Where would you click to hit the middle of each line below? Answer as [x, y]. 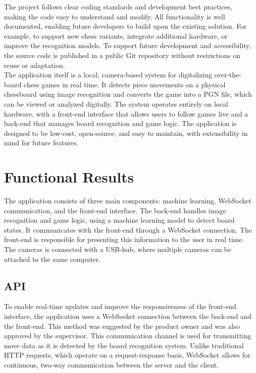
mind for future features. [41, 143]
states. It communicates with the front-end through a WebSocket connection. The [128, 229]
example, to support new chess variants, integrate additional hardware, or [116, 35]
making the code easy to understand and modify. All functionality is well [115, 16]
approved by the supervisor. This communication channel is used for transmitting [128, 336]
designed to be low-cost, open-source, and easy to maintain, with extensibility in [126, 133]
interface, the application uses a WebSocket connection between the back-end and [128, 316]
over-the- [228, 75]
